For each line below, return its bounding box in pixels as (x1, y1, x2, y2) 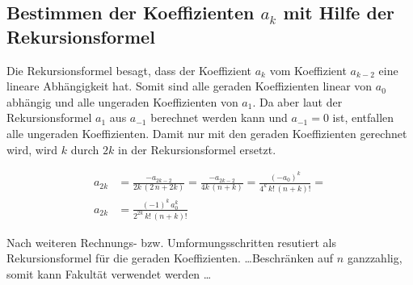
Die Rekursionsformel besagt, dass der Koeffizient (6, 61, 252, 78)
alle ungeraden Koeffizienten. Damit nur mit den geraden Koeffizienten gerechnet (6, 124, 407, 141)
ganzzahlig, (347, 249, 402, 266)
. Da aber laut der (252, 93, 343, 110)
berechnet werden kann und (150, 109, 288, 126)
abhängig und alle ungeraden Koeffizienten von (6, 93, 238, 110)
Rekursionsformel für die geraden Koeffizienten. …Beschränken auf (6, 249, 334, 266)
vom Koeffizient (269, 61, 347, 78)
